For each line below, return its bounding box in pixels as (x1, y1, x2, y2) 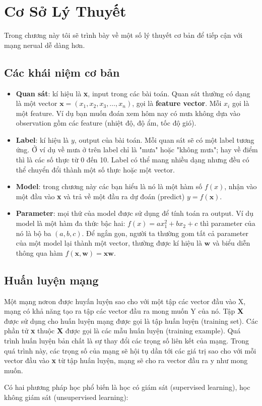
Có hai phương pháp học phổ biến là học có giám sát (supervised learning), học (4, 382, 250, 392)
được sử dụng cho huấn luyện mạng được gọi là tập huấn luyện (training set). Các (4, 315, 258, 326)
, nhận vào (224, 181, 257, 192)
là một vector (16, 98, 57, 108)
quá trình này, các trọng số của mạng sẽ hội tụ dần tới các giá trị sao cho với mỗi (4, 345, 256, 356)
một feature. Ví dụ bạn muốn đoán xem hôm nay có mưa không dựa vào (16, 107, 240, 118)
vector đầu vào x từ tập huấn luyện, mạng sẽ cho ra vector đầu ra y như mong (4, 355, 248, 366)
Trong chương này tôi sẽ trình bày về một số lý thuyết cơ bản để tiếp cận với (4, 30, 243, 40)
